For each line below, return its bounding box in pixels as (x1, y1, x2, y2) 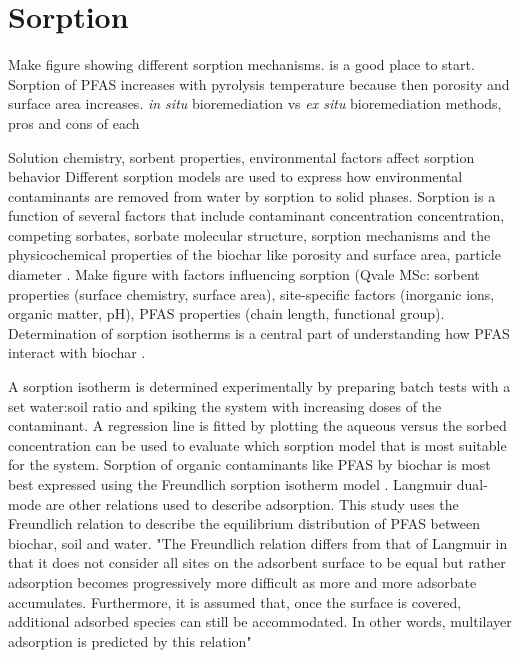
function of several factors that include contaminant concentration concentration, (8, 205, 505, 226)
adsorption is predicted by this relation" (8, 630, 252, 651)
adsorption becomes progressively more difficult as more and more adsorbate (8, 571, 477, 592)
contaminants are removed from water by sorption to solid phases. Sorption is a (8, 185, 496, 206)
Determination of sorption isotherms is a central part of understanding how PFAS (8, 322, 510, 343)
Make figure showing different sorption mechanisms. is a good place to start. (8, 54, 475, 75)
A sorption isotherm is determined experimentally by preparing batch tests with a (8, 376, 511, 397)
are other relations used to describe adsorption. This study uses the (45, 493, 459, 514)
